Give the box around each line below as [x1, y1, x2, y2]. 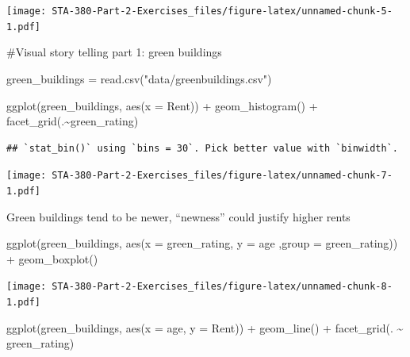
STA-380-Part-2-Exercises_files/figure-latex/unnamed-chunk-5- [52, 6, 393, 17]
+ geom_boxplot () [6, 250, 98, 267]
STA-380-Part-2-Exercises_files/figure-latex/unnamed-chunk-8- [52, 281, 393, 293]
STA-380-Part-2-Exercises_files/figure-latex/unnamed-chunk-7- [52, 170, 393, 182]
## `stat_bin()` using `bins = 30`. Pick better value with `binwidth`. [6, 142, 398, 154]
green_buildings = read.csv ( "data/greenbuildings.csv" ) [6, 70, 272, 86]
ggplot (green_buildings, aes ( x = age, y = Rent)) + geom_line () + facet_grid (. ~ [6, 319, 404, 336]
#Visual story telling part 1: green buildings [6, 44, 222, 60]
